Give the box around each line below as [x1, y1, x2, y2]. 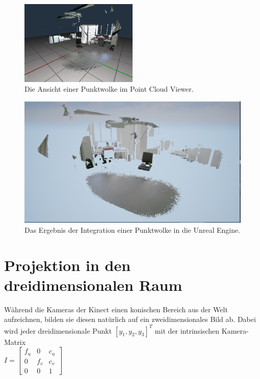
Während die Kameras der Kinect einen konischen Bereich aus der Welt [4, 304, 228, 314]
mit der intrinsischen [154, 325, 220, 336]
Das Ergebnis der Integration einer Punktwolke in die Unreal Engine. [24, 224, 241, 235]
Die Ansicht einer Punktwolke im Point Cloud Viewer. [24, 84, 194, 94]
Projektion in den [4, 254, 131, 275]
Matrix [4, 336, 26, 347]
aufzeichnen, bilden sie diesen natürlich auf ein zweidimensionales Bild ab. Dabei [4, 314, 256, 324]
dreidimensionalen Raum [4, 274, 183, 295]
